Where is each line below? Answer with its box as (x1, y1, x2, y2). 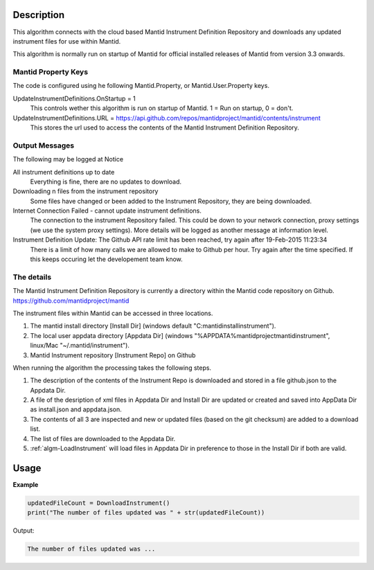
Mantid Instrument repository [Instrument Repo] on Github (30, 350, 196, 359)
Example (12, 480, 39, 488)
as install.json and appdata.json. (30, 405, 123, 413)
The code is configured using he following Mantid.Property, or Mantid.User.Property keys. (12, 82, 270, 90)
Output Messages (12, 141, 75, 150)
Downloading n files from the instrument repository (12, 187, 159, 195)
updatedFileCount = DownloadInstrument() (27, 499, 170, 507)
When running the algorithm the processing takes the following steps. (12, 364, 211, 372)
